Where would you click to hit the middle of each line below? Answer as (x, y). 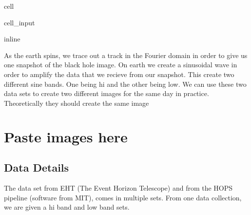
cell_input (19, 22)
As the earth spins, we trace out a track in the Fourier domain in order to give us (126, 55)
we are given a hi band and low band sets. (67, 207)
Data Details (37, 167)
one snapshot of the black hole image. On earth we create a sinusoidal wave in (121, 65)
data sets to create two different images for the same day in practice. (106, 93)
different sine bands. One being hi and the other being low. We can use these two (125, 84)
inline (12, 39)
